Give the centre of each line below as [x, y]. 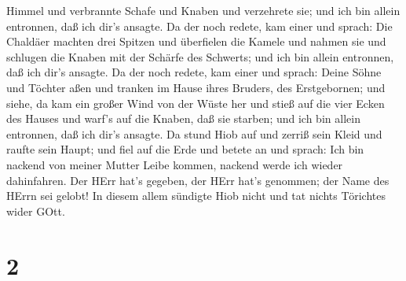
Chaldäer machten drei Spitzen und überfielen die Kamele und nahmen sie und [196, 41]
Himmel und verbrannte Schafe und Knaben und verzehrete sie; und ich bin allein [203, 10]
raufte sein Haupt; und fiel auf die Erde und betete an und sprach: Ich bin [185, 149]
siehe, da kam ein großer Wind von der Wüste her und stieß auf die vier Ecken [196, 103]
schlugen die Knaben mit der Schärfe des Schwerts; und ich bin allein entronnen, [200, 56]
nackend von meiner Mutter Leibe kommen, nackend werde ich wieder [175, 164]
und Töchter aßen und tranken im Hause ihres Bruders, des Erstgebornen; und [196, 87]
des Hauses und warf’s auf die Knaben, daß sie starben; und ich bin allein [183, 118]
